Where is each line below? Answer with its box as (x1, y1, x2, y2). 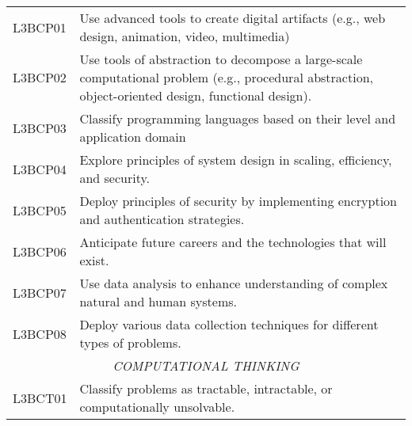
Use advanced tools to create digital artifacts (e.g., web (79, 9, 386, 27)
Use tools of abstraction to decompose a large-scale (79, 50, 363, 68)
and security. (79, 169, 151, 187)
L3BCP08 (13, 324, 67, 343)
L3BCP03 (13, 118, 67, 137)
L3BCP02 (13, 68, 67, 86)
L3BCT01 (13, 388, 67, 407)
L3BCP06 (13, 242, 67, 261)
